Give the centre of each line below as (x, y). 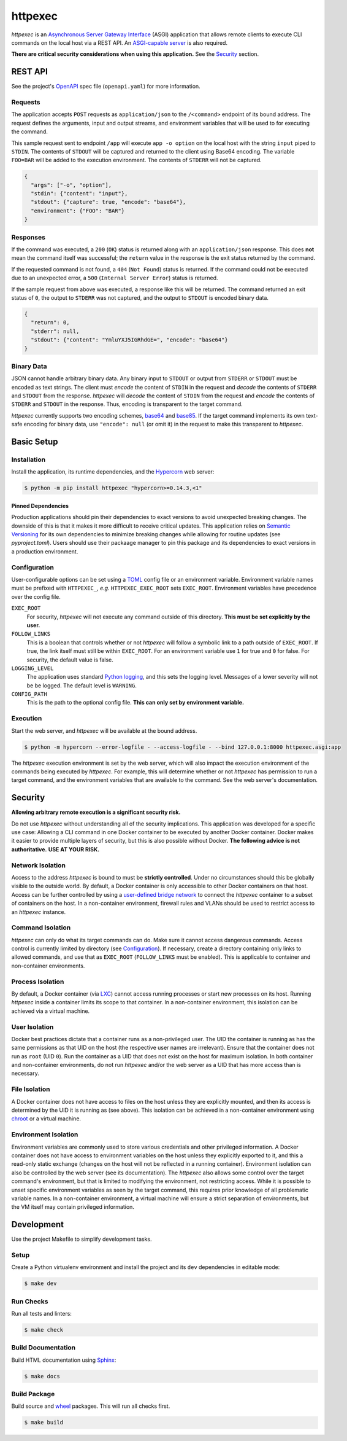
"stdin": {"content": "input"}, (79, 194)
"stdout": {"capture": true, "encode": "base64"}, (109, 202)
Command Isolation (41, 927)
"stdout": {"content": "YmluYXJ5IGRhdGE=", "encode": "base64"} (129, 340)
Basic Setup (35, 442)
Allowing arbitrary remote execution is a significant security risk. (96, 812)
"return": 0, (50, 323)
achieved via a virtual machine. (51, 1011)
